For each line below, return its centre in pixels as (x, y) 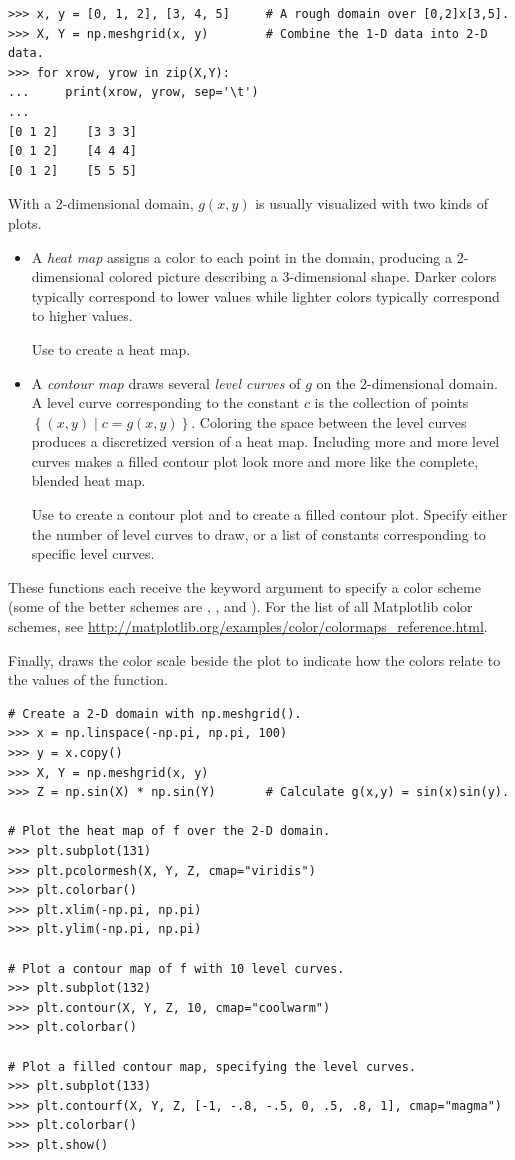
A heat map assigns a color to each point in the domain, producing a (241, 256)
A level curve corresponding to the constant (165, 402)
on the (336, 382)
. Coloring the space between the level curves (329, 421)
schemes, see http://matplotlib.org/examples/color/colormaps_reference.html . (248, 626)
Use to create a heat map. (111, 348)
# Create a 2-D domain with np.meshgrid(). (155, 713)
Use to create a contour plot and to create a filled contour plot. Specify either (269, 514)
